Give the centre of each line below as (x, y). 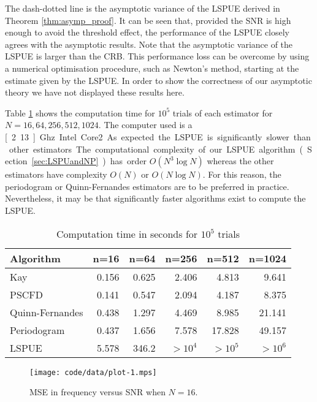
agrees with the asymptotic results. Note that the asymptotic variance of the (149, 44)
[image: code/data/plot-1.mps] (93, 372)
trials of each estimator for (223, 112)
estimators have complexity (56, 174)
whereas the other (240, 161)
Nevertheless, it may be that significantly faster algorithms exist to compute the (155, 198)
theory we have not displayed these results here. (95, 92)
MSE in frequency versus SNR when (97, 392)
